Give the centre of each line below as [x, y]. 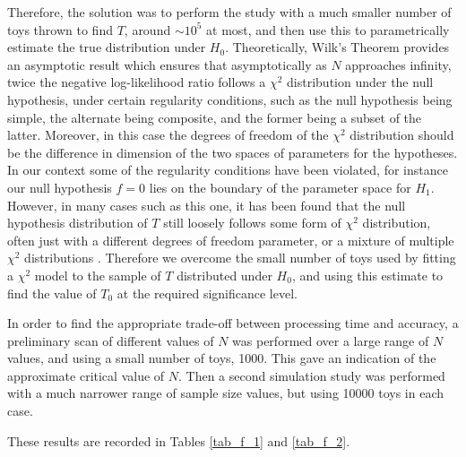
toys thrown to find [60, 29]
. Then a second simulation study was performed [312, 375]
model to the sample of [98, 275]
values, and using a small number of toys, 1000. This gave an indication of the [222, 358]
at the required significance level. [207, 293]
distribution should [402, 135]
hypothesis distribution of [78, 223]
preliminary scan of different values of [111, 340]
